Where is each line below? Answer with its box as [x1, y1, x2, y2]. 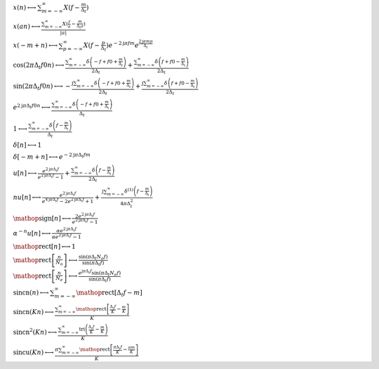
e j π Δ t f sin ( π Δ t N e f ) [78, 268, 121, 277]
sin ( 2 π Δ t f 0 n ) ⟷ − [13, 82, 71, 91]
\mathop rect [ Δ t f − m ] [76, 289, 143, 298]
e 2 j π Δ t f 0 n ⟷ [13, 102, 51, 112]
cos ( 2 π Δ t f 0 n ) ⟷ [13, 60, 65, 70]
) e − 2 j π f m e [106, 40, 140, 49]
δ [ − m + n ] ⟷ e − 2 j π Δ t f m [13, 152, 91, 161]
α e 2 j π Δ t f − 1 [51, 233, 81, 240]
